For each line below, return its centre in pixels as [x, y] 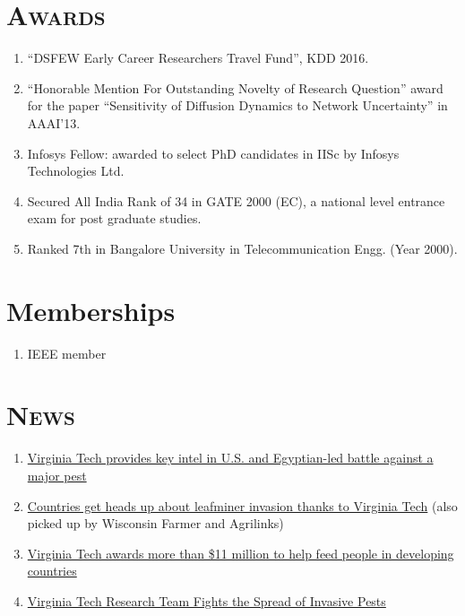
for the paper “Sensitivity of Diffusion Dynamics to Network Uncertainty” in [237, 105]
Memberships [91, 310]
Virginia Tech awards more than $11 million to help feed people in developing [241, 553]
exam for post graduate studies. [114, 218]
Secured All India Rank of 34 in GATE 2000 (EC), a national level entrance [236, 200]
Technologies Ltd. [76, 171]
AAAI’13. [54, 122]
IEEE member [67, 353]
